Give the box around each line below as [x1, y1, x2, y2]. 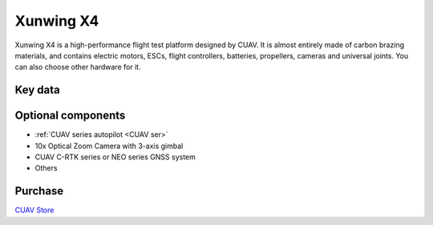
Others [34, 163, 58, 173]
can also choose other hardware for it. [14, 62, 141, 72]
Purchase [14, 184, 64, 198]
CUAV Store [14, 205, 55, 215]
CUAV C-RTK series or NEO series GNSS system [34, 152, 196, 162]
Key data [14, 83, 60, 97]
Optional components [14, 109, 126, 123]
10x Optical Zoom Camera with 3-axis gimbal [34, 141, 184, 151]
